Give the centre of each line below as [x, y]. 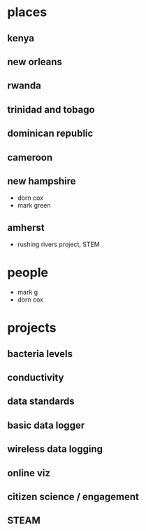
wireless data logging [55, 449]
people [28, 273]
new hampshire [42, 181]
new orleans [35, 61]
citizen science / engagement [73, 497]
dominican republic [50, 134]
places [27, 12]
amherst [26, 228]
